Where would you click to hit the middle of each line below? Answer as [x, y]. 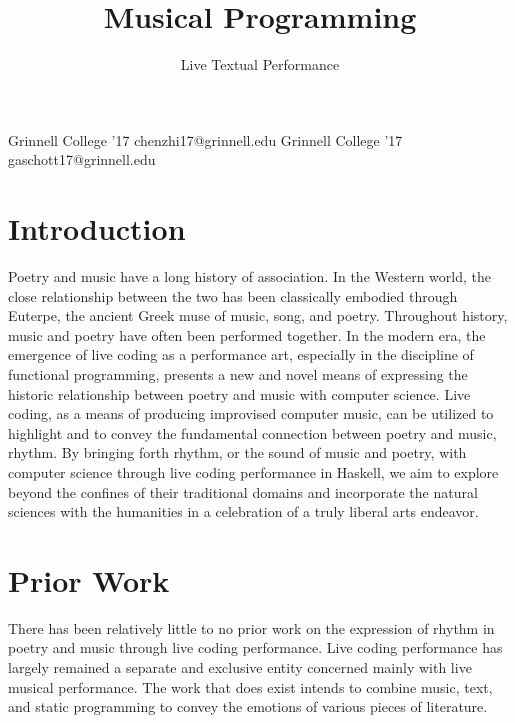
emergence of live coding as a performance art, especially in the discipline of [241, 354]
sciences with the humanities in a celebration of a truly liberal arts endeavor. [243, 511]
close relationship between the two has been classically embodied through [233, 295]
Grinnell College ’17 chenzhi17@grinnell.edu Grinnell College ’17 [205, 139]
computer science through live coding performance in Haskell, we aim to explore [253, 471]
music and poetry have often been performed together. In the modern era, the [247, 334]
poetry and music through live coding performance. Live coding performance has [255, 647]
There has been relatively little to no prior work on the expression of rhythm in [251, 627]
